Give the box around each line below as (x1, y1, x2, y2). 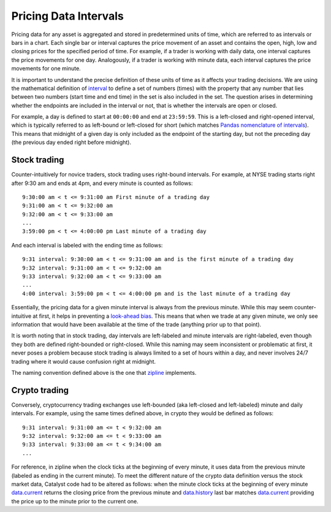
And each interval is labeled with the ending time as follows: (11, 241, 163, 249)
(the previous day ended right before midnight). (11, 138, 132, 146)
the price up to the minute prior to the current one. (11, 497, 139, 505)
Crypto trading (11, 385, 69, 395)
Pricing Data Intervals (11, 9, 124, 23)
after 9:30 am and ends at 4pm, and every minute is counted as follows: (11, 179, 193, 187)
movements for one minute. (11, 65, 81, 72)
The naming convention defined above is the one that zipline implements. (11, 369, 197, 376)
